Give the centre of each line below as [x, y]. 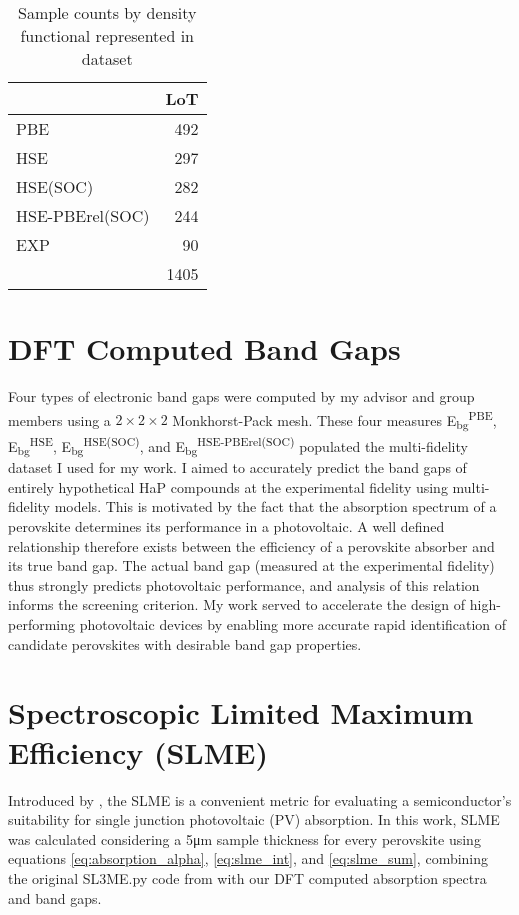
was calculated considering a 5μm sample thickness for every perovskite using [244, 838]
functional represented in [107, 35]
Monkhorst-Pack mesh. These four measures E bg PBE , [334, 419]
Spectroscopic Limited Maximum [241, 712]
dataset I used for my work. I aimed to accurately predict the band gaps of [237, 467]
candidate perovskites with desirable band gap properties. [185, 643]
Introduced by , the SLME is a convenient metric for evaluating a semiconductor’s [260, 799]
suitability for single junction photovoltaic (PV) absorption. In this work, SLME [254, 819]
